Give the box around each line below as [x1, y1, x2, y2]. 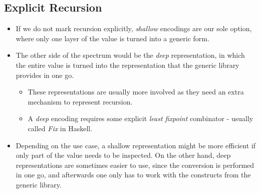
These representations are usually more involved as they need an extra [28, 86, 244, 97]
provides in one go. [16, 69, 74, 80]
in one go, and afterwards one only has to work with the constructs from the [16, 169, 251, 180]
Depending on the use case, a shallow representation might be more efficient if [16, 140, 255, 150]
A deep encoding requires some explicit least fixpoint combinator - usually [28, 113, 253, 124]
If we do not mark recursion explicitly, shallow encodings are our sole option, [16, 23, 252, 34]
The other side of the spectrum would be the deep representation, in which [16, 50, 245, 60]
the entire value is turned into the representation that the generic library [16, 59, 239, 70]
